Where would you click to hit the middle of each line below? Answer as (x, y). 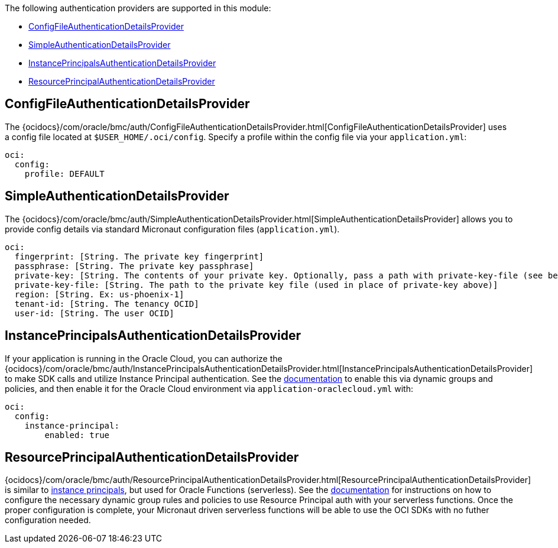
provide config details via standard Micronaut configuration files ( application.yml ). (172, 229)
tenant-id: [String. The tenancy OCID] (107, 304)
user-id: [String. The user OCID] (94, 313)
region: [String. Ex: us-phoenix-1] (99, 294)
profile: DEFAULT (64, 174)
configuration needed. (48, 520)
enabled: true (77, 435)
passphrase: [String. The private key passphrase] (134, 266)
